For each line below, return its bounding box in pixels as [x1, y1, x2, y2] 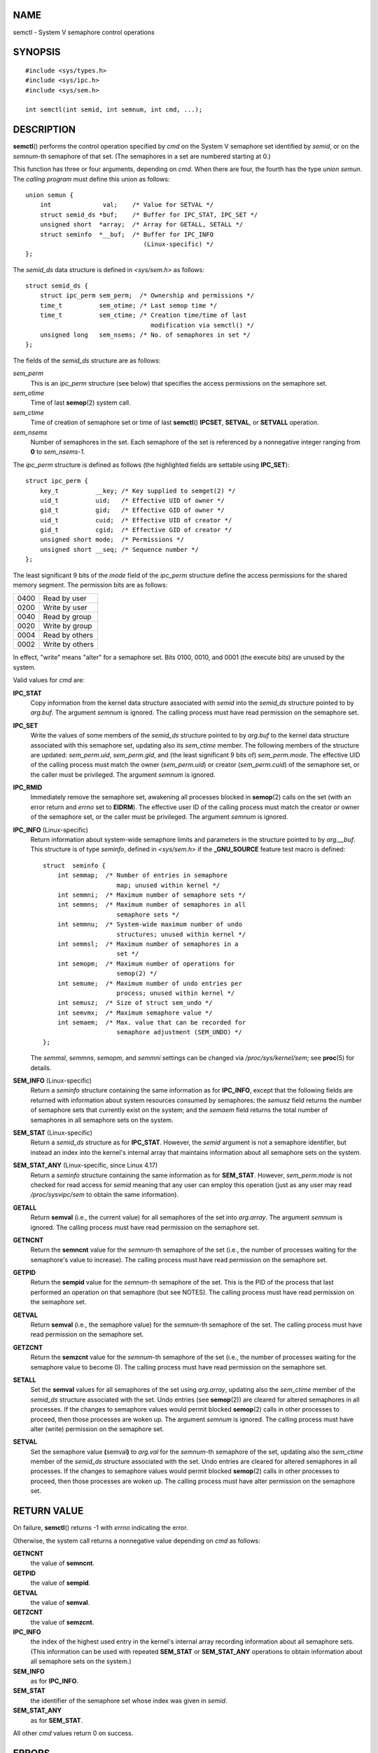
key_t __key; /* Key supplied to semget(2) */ [39, 487, 236, 494]
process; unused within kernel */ [116, 989, 235, 997]
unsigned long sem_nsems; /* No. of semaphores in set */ [39, 331, 251, 339]
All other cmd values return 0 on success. [13, 1728, 134, 1737]
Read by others [43, 630, 94, 640]
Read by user [43, 593, 87, 603]
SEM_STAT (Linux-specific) [13, 1128, 93, 1137]
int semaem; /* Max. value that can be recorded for [57, 1019, 246, 1027]
